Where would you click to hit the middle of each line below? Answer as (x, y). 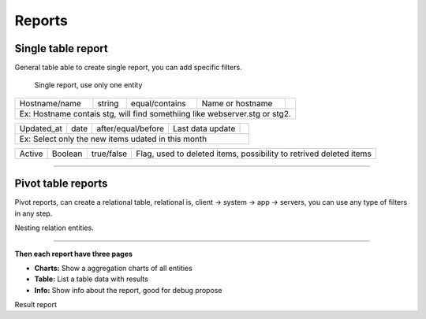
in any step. (34, 213)
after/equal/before (131, 128)
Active (31, 154)
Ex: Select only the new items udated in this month (113, 139)
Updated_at (41, 128)
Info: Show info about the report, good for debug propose (128, 290)
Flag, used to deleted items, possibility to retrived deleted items (254, 154)
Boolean (67, 154)
